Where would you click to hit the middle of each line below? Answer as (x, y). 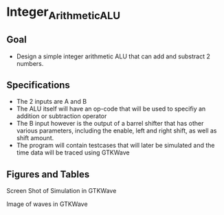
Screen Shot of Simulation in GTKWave (61, 191)
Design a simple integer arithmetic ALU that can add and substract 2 (113, 56)
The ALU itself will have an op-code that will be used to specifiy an (111, 109)
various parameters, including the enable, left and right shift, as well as (116, 131)
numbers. (30, 63)
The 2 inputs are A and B (52, 102)
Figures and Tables (48, 174)
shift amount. (35, 138)
